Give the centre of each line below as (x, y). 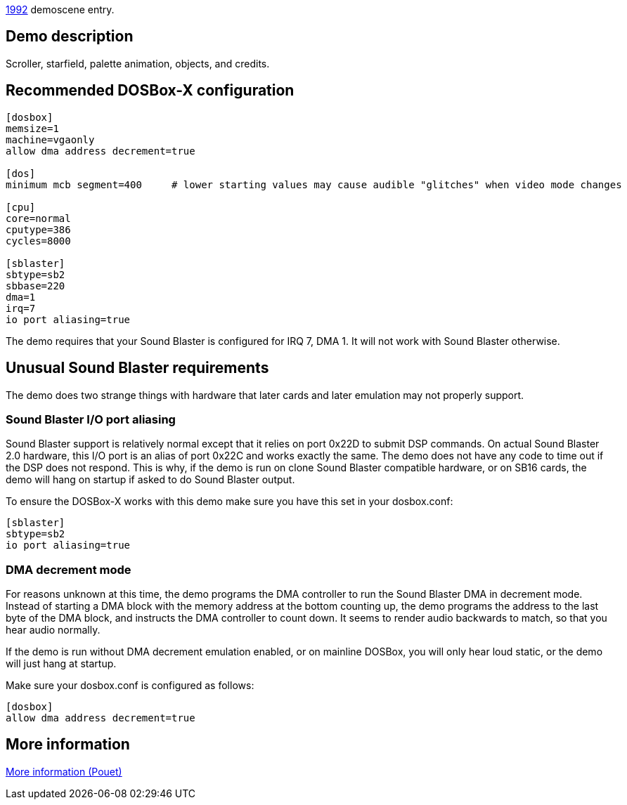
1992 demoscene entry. (60, 9)
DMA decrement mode (69, 569)
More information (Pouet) (64, 771)
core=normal (38, 218)
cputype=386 (38, 229)
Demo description (70, 37)
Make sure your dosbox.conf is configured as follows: (130, 686)
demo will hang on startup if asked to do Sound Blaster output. (150, 480)
